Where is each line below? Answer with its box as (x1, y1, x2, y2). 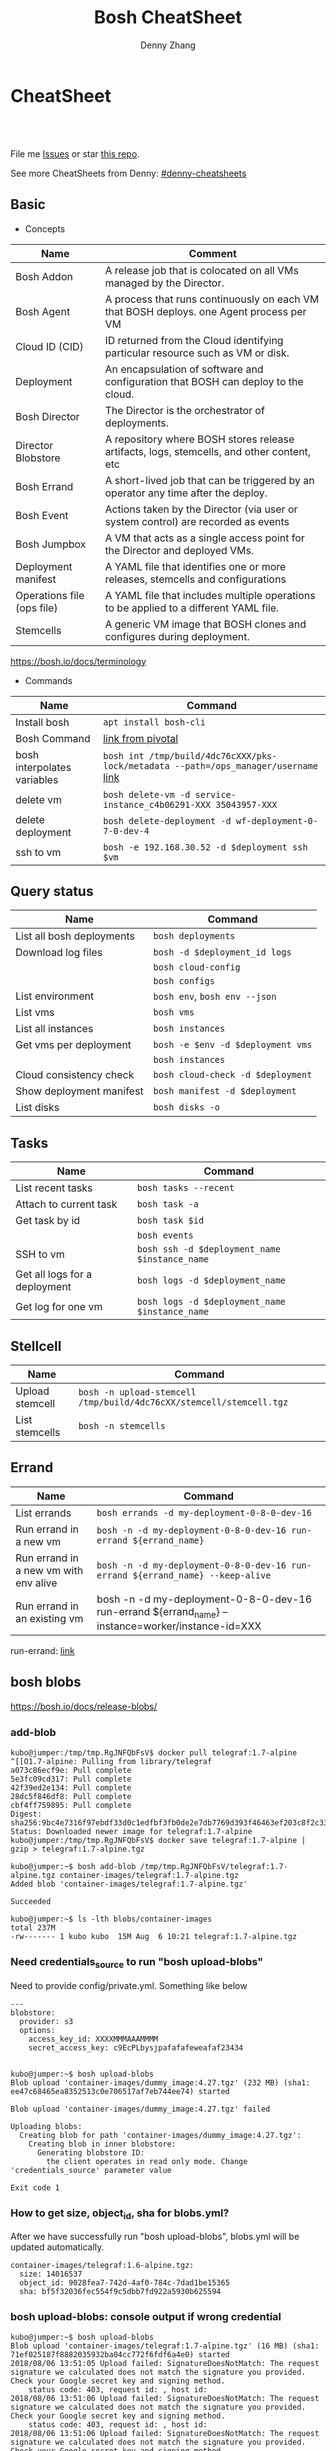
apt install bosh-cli (103, 716, 206, 728)
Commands (24, 674, 73, 686)
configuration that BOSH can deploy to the (104, 374, 304, 388)
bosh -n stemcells (78, 1420, 166, 1431)
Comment (188, 246, 237, 260)
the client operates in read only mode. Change (46, 2156, 248, 2166)
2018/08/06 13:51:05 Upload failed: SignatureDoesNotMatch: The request (10, 2359, 320, 2369)
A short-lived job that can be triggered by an (104, 473, 315, 487)
